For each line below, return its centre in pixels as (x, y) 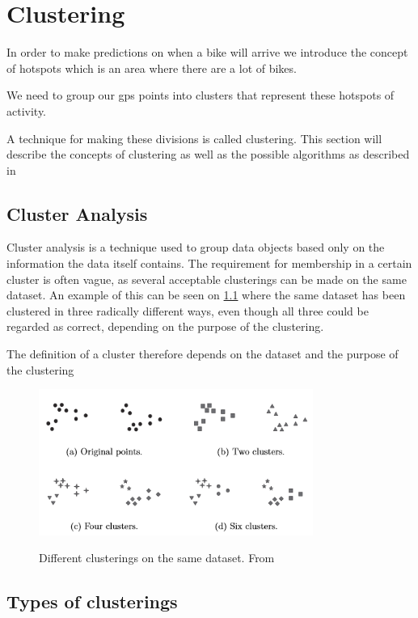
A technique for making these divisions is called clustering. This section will (194, 138)
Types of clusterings (92, 601)
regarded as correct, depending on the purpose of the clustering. (165, 326)
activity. (27, 110)
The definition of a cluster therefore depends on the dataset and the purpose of (203, 354)
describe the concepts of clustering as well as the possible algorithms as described (208, 154)
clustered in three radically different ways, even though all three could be (188, 310)
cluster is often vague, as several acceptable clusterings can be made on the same (207, 279)
